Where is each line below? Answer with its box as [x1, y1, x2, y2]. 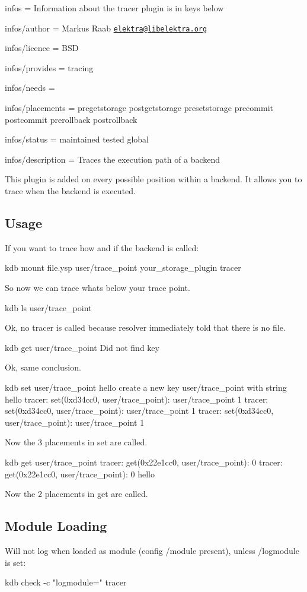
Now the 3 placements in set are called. [5, 436, 148, 448]
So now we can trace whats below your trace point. [5, 281, 190, 293]
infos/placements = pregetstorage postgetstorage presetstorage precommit [5, 102, 273, 114]
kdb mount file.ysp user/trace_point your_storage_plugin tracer [5, 261, 241, 274]
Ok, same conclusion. [5, 361, 81, 373]
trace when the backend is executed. [5, 185, 136, 197]
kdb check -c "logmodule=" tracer [5, 576, 127, 588]
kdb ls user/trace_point [5, 301, 92, 314]
